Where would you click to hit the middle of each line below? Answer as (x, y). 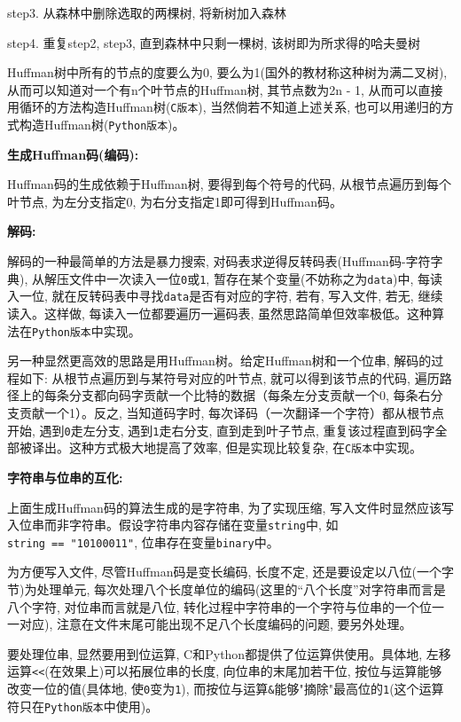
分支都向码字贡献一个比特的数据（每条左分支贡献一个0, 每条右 (250, 395)
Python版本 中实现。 (86, 330)
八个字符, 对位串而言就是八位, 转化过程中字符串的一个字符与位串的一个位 (220, 606)
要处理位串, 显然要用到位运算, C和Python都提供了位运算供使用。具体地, (215, 653)
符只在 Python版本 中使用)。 (83, 706)
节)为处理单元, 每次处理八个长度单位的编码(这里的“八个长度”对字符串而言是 (227, 589)
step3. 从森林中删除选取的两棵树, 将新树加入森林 (147, 12)
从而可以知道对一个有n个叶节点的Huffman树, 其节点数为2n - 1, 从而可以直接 (225, 89)
